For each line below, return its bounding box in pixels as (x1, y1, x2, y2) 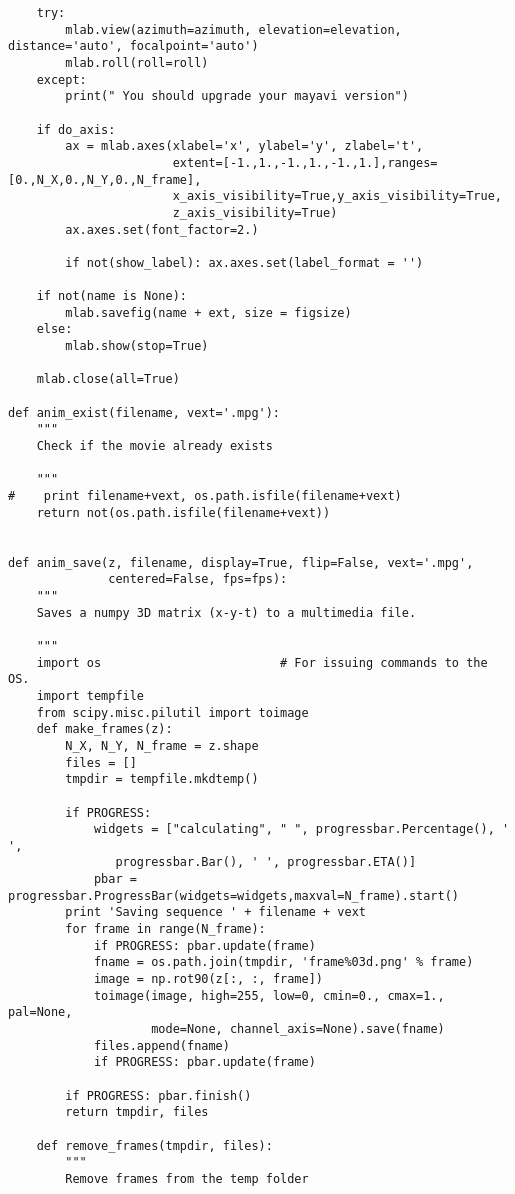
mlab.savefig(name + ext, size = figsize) (65, 305, 352, 320)
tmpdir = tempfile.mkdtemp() (65, 772, 259, 787)
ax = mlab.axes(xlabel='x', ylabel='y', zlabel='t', (65, 139, 424, 154)
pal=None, (8, 1005, 73, 1020)
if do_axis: (36, 122, 116, 137)
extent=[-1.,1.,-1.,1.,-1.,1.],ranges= (172, 155, 438, 170)
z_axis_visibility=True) (172, 205, 338, 220)
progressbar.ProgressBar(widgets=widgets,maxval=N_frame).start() (8, 888, 460, 903)
